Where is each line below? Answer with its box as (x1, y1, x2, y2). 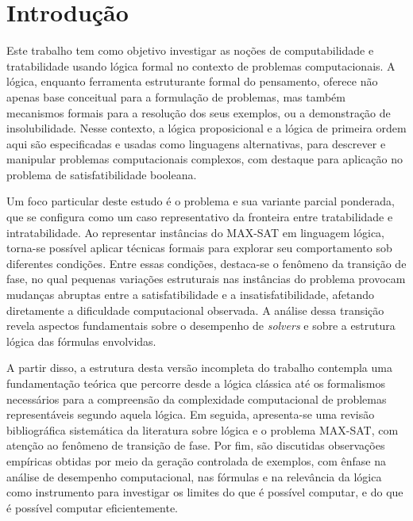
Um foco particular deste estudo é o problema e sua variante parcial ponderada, (6, 193, 395, 209)
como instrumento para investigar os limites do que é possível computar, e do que (6, 484, 403, 500)
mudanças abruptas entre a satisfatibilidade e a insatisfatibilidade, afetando (6, 286, 374, 303)
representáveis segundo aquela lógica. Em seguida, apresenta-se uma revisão (6, 406, 375, 423)
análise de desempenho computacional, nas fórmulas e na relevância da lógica (6, 468, 382, 485)
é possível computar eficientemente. (6, 499, 178, 515)
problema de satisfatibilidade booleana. (6, 166, 197, 182)
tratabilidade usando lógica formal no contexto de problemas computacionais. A (6, 57, 396, 74)
